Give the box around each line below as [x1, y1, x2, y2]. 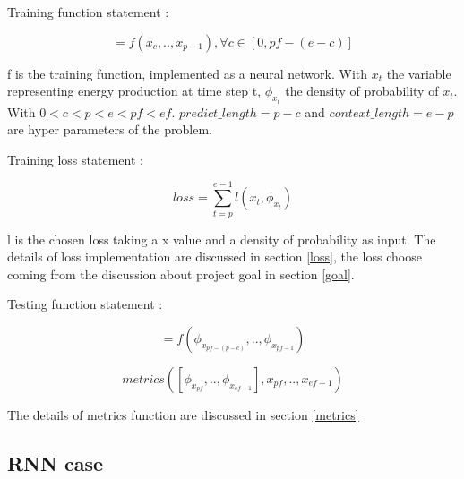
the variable [386, 64, 451, 82]
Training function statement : [7, 3, 169, 21]
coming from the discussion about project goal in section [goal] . [7, 264, 355, 283]
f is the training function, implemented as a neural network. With [7, 64, 368, 82]
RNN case [7, 449, 104, 476]
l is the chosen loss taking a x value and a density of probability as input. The [7, 229, 436, 248]
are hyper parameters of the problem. [7, 120, 212, 139]
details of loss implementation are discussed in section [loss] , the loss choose [7, 247, 422, 266]
